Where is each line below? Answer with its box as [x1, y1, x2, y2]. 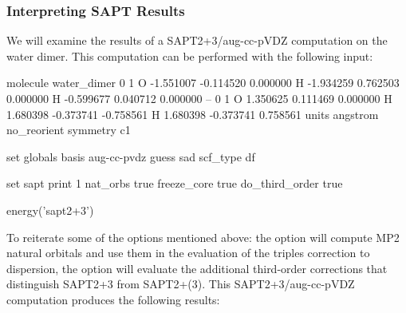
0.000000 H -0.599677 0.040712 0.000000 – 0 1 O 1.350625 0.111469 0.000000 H [6, 90, 392, 106]
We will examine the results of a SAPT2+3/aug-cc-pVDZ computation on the [6, 32, 388, 49]
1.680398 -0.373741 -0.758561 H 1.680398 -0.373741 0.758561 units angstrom [6, 105, 379, 122]
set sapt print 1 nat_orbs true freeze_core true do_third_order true [6, 175, 343, 192]
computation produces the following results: [6, 291, 220, 307]
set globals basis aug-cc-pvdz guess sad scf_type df [6, 148, 255, 164]
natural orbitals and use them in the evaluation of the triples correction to [6, 244, 370, 261]
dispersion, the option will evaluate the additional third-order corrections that [6, 260, 388, 276]
